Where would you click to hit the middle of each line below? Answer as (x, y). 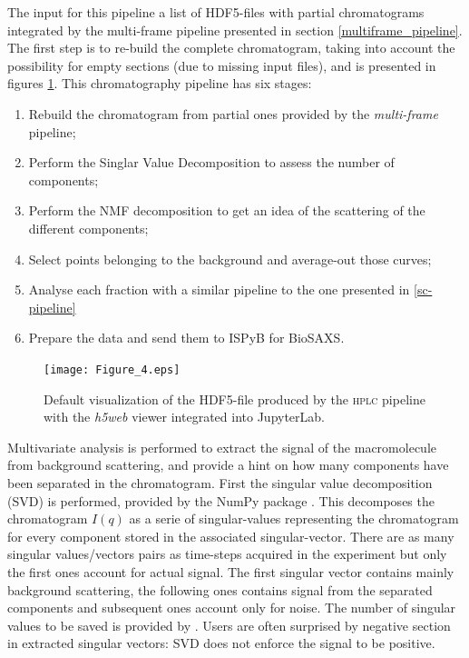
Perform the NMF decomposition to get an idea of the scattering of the (227, 210)
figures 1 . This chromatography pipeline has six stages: (160, 83)
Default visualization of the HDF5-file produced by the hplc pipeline (234, 399)
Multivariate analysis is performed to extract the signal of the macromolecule (222, 447)
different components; (88, 228)
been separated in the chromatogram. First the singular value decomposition (220, 482)
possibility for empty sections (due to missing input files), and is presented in (222, 65)
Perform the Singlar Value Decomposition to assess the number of (211, 162)
